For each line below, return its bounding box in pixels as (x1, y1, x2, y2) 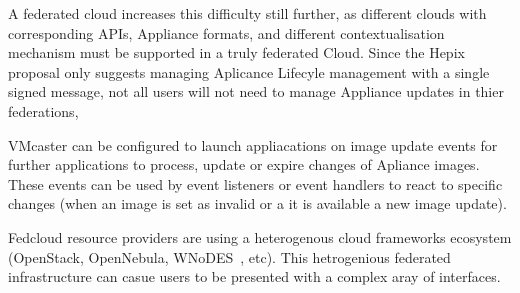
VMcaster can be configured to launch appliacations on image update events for (8, 134, 498, 155)
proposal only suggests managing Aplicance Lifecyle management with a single (8, 61, 490, 82)
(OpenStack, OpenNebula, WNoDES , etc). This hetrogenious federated (8, 246, 451, 267)
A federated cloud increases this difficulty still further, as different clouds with (8, 3, 487, 23)
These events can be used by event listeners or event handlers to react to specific (8, 173, 503, 194)
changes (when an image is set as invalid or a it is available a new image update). (8, 193, 507, 214)
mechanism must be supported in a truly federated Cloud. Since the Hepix (8, 42, 465, 63)
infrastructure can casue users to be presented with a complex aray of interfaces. (8, 266, 501, 287)
